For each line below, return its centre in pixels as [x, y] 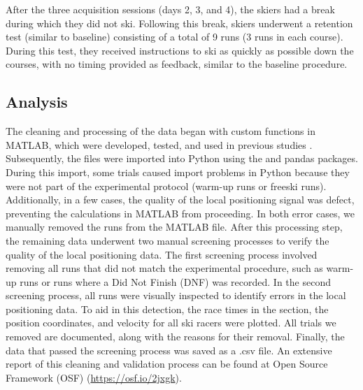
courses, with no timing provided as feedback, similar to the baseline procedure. [177, 64]
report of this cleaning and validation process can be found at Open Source [167, 364]
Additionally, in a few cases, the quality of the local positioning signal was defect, [180, 200]
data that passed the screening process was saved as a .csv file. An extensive [169, 350]
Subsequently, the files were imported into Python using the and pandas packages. [182, 158]
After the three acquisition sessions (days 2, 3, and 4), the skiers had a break [170, 9]
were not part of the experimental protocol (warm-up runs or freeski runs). [166, 186]
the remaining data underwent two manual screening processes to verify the [168, 240]
